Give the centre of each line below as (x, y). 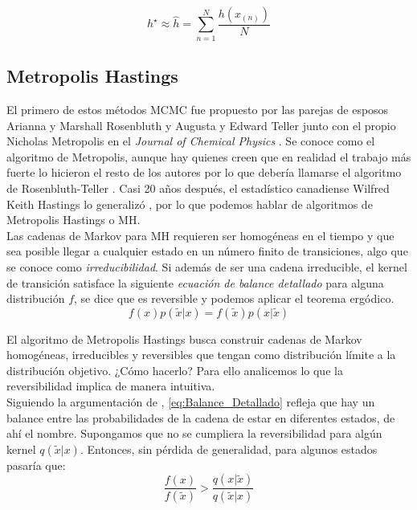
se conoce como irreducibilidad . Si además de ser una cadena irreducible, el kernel (207, 266)
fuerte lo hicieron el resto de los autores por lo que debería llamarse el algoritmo (204, 172)
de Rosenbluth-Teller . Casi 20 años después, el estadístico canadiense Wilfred (198, 188)
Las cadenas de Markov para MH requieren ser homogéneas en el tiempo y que (200, 235)
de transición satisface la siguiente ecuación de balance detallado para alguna (195, 282)
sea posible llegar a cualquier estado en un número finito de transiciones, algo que (207, 251)
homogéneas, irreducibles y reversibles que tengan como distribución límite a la (201, 355)
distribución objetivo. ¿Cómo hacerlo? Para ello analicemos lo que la (175, 370)
